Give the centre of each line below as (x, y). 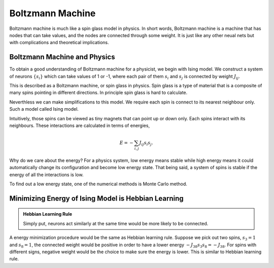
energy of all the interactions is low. (46, 175)
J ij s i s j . (146, 143)
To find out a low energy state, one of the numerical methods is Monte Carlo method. (98, 184)
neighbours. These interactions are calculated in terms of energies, (79, 125)
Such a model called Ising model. (44, 109)
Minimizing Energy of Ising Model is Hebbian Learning (96, 198)
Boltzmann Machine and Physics (62, 57)
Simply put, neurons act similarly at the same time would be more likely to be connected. (116, 223)
